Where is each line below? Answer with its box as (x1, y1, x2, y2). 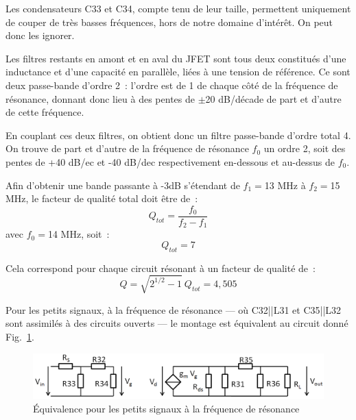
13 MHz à (264, 177, 306, 192)
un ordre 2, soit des (263, 141, 346, 156)
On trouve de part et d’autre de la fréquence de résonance (5, 141, 249, 156)
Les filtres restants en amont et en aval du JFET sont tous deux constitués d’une (5, 51, 346, 65)
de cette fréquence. (5, 105, 84, 119)
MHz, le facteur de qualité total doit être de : (5, 191, 198, 206)
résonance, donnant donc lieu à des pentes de (5, 91, 195, 106)
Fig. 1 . (5, 329, 34, 343)
